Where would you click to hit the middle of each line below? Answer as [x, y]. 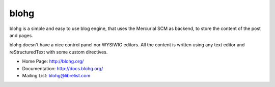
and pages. [21, 35]
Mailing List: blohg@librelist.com [56, 75]
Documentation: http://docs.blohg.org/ [63, 68]
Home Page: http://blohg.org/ [53, 62]
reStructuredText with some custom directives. [59, 52]
